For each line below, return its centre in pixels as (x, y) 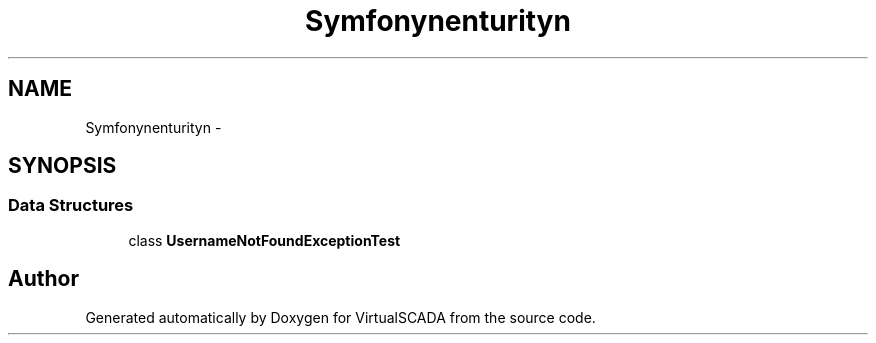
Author (43, 279)
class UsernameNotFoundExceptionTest (264, 240)
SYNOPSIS (62, 166)
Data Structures (71, 205)
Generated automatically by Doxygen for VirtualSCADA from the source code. (340, 317)
